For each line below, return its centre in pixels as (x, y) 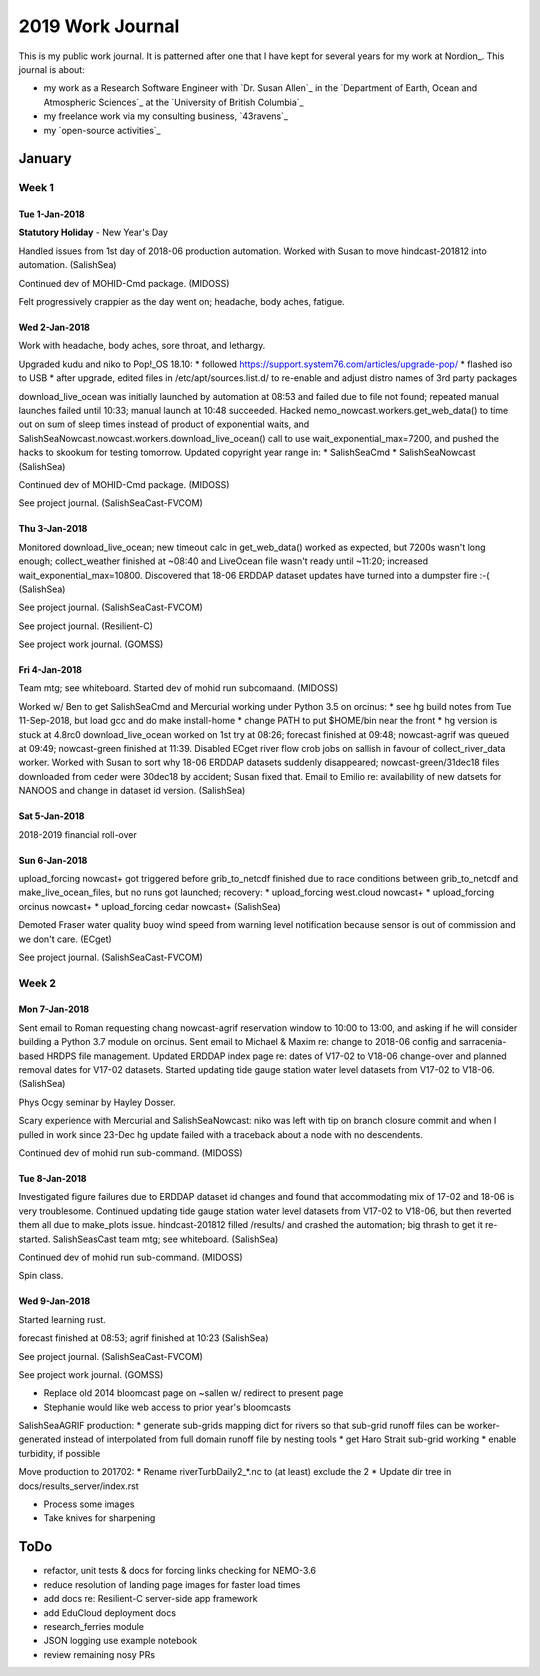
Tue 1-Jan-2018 (51, 214)
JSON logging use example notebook (120, 1641)
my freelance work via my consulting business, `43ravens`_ (166, 116)
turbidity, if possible (59, 1453)
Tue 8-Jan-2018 (52, 1178)
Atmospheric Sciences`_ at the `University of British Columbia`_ (173, 102)
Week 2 (37, 983)
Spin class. (41, 1276)
